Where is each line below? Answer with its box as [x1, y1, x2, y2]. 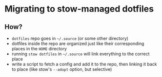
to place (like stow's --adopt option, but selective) [11, 66, 112, 72]
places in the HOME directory [11, 46, 67, 51]
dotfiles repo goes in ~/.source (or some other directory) [11, 35, 129, 41]
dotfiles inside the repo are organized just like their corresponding [11, 41, 144, 46]
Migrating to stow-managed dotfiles [4, 3, 154, 15]
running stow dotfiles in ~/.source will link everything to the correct [11, 51, 150, 57]
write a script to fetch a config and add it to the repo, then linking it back [11, 62, 157, 67]
